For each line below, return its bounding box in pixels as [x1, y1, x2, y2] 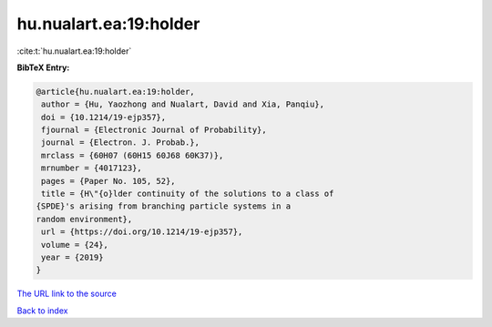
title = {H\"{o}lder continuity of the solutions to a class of [41, 189, 334, 199]
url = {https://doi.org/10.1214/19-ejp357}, [41, 227, 243, 237]
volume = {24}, [41, 240, 109, 250]
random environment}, [36, 214, 133, 224]
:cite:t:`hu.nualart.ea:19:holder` [16, 46, 132, 56]
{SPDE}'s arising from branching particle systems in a [36, 201, 292, 211]
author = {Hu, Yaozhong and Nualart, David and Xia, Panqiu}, [41, 99, 325, 109]
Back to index [16, 305, 68, 316]
